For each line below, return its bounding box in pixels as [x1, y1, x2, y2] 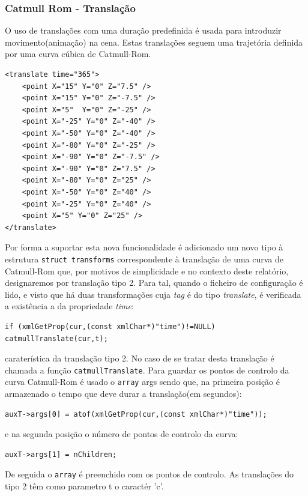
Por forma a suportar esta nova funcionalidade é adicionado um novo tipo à [5, 241, 283, 253]
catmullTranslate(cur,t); [5, 334, 108, 343]
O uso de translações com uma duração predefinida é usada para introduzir [5, 24, 282, 37]
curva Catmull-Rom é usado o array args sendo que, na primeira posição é [5, 375, 280, 388]
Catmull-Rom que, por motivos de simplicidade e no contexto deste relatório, [5, 264, 289, 277]
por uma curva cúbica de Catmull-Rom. [5, 47, 151, 60]
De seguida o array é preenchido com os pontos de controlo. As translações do [5, 468, 294, 480]
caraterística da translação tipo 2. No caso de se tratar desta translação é [5, 352, 274, 364]
